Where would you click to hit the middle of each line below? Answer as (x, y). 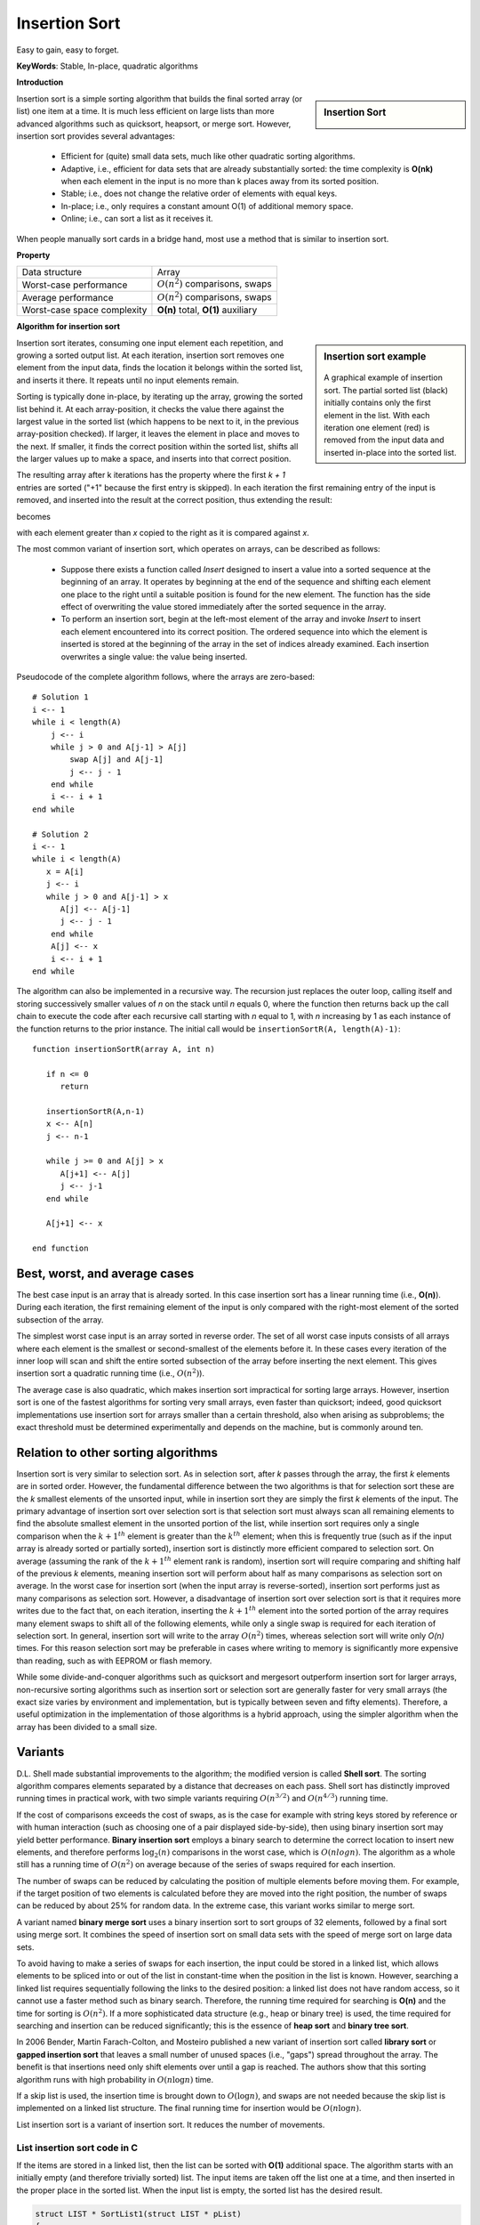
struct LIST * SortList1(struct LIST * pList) (138, 2213)
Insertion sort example (375, 356)
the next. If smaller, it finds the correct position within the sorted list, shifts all (157, 446)
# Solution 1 (60, 697)
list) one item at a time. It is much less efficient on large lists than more (145, 111)
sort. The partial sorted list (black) (386, 390)
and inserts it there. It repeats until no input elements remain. (128, 380)
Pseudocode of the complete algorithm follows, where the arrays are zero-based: (166, 676)
